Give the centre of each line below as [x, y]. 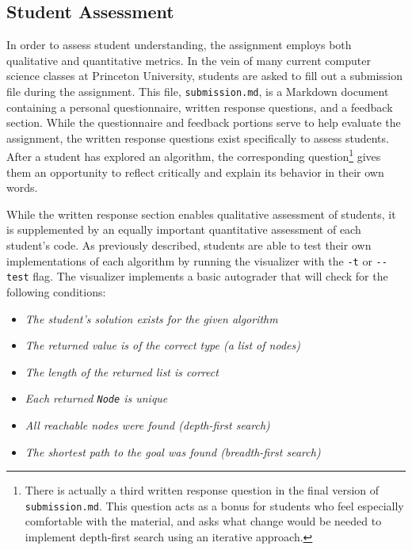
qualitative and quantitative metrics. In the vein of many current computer [189, 60]
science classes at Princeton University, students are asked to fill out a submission [205, 76]
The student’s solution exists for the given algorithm [151, 318]
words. [22, 187]
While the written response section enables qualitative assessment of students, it [201, 214]
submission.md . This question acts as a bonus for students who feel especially [214, 505]
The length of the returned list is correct [122, 371]
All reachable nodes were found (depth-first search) [147, 424]
